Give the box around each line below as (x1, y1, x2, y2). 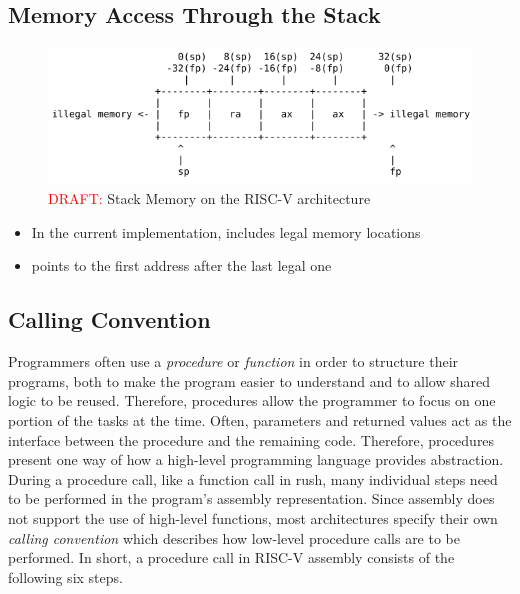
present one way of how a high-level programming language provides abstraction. (8, 449, 504, 470)
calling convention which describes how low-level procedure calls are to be (8, 527, 460, 548)
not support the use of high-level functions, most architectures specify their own (8, 507, 498, 528)
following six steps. (8, 566, 123, 587)
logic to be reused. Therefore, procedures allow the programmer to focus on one (8, 390, 496, 411)
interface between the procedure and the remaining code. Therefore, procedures (8, 429, 495, 450)
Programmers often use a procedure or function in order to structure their (8, 351, 459, 372)
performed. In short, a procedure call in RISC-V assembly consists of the (8, 547, 455, 568)
